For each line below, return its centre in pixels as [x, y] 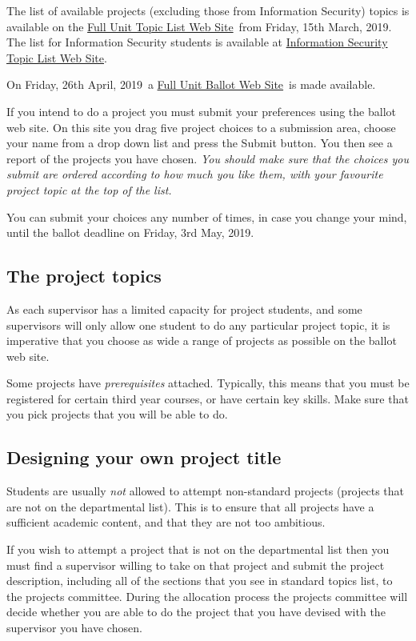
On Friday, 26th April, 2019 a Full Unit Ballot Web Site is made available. [191, 84]
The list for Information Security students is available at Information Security [197, 42]
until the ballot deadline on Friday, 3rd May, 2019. [130, 232]
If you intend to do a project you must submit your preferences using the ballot [201, 111]
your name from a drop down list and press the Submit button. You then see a [200, 143]
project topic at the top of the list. [89, 189]
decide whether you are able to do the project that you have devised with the [196, 612]
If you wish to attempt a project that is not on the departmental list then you [198, 549]
